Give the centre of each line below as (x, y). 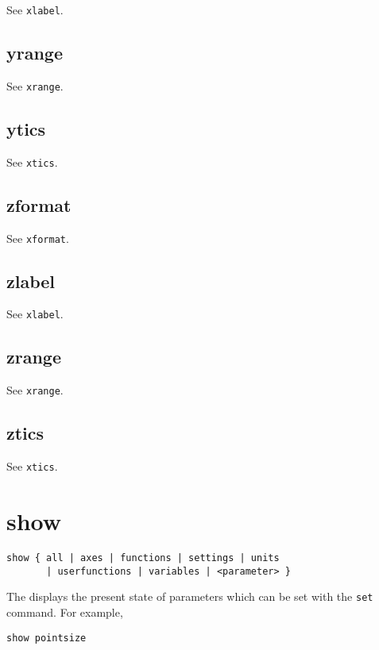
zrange (34, 357)
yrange (35, 53)
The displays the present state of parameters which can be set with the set (190, 596)
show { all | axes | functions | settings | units (143, 558)
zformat (39, 204)
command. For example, (65, 612)
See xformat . (38, 238)
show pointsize (46, 638)
